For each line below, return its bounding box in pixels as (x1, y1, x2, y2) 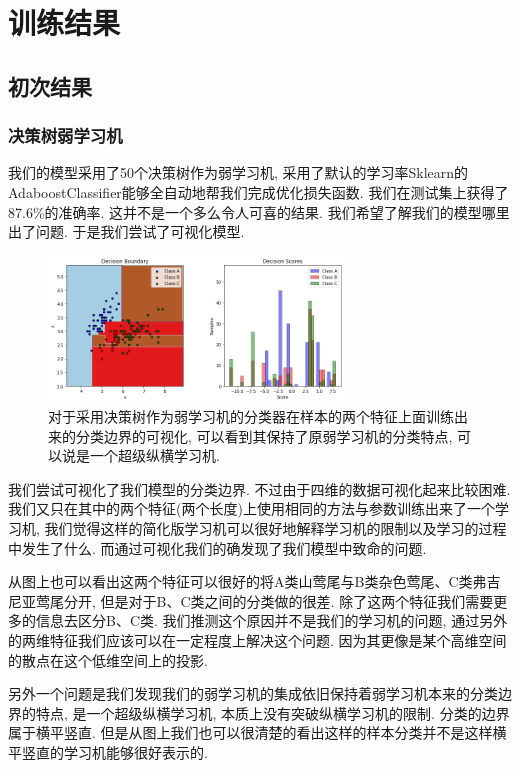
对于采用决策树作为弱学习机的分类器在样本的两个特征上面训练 (48, 406, 454, 427)
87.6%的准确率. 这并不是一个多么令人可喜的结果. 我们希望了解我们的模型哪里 (8, 201, 510, 222)
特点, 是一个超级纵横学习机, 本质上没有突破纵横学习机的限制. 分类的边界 (35, 702, 510, 723)
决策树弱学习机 (8, 123, 123, 148)
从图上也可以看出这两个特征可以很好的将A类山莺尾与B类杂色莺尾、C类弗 (8, 571, 487, 592)
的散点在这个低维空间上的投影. (8, 649, 208, 670)
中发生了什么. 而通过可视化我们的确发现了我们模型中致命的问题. (8, 537, 427, 558)
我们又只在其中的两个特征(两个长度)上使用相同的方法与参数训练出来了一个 (8, 498, 495, 519)
